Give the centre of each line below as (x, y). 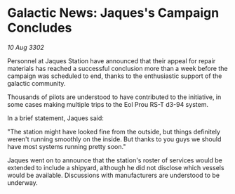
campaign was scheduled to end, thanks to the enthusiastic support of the (115, 76)
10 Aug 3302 (26, 47)
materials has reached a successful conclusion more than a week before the (117, 68)
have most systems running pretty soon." (67, 146)
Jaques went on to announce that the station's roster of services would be (115, 160)
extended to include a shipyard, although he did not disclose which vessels (116, 167)
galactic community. (36, 83)
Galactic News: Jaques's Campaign (113, 13)
